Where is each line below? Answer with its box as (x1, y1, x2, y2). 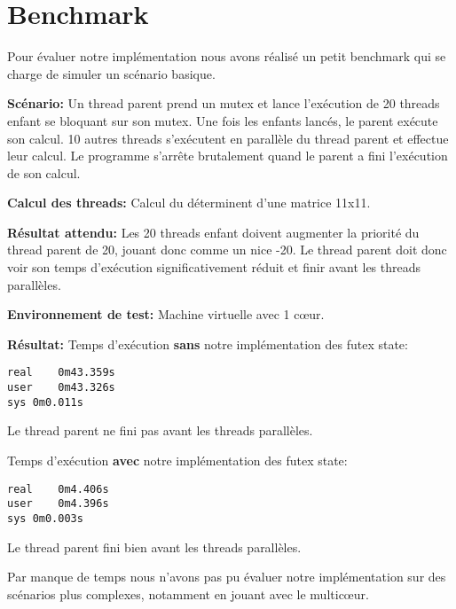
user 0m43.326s (7, 381, 115, 394)
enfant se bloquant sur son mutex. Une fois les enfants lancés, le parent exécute (7, 111, 438, 129)
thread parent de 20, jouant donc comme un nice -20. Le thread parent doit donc (7, 240, 447, 259)
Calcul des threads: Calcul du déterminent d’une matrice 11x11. (7, 193, 371, 212)
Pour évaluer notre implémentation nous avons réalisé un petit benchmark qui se (7, 47, 446, 66)
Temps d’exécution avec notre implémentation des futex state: (7, 451, 348, 469)
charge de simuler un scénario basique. (7, 64, 216, 82)
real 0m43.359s (7, 366, 115, 379)
